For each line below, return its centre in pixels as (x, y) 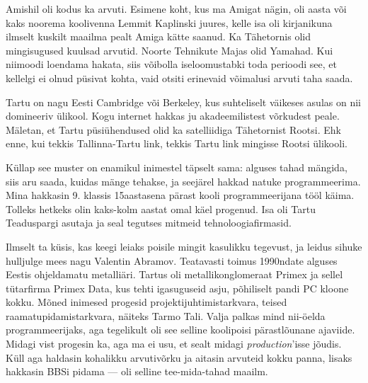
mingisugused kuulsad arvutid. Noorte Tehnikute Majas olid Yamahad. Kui (169, 50)
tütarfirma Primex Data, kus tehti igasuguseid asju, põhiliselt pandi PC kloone (177, 288)
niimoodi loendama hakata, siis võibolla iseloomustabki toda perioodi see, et (171, 64)
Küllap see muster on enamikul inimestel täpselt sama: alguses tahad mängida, (177, 167)
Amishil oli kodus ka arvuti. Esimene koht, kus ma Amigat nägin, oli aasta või (176, 8)
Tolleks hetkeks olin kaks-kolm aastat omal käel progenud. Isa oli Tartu (161, 208)
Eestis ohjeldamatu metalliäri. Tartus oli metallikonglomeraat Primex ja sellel (174, 274)
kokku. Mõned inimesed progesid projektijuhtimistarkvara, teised (146, 302)
